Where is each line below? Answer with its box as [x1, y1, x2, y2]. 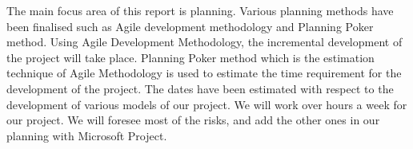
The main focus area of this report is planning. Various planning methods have [6, 2, 394, 18]
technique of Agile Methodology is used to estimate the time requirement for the [6, 65, 402, 81]
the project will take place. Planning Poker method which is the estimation [6, 49, 375, 65]
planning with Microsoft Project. [6, 127, 167, 143]
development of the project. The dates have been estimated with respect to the [6, 80, 394, 96]
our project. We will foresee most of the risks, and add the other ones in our [6, 112, 380, 128]
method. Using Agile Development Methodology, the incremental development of [6, 33, 403, 50]
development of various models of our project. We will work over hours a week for [6, 96, 407, 112]
